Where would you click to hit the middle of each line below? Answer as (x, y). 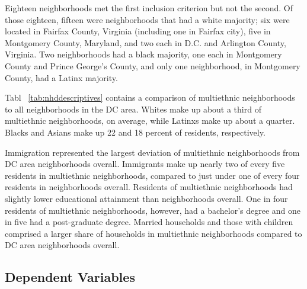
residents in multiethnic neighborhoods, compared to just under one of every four (152, 175)
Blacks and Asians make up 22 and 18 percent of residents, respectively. (135, 132)
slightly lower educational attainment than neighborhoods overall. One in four (146, 198)
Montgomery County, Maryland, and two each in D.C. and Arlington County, (145, 42)
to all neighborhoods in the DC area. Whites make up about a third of (133, 109)
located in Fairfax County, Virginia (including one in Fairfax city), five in (138, 31)
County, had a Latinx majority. (61, 77)
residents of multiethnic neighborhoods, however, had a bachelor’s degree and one (153, 210)
